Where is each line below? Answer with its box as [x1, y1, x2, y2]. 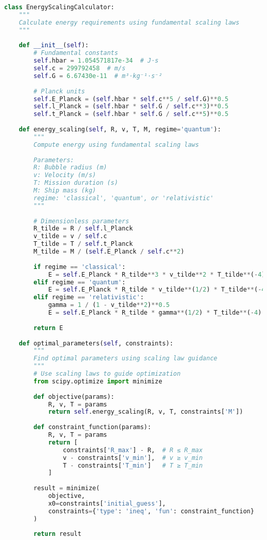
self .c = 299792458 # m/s [33, 65, 126, 72]
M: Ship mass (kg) [33, 187, 96, 194]
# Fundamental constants [33, 49, 118, 57]
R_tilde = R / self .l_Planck [33, 225, 133, 233]
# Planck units [33, 87, 85, 95]
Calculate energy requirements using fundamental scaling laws [18, 18, 240, 26]
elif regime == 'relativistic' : [33, 294, 144, 301]
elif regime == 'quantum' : [33, 278, 126, 286]
